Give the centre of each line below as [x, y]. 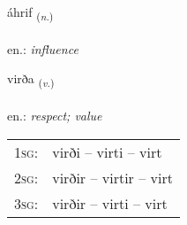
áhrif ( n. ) [30, 13]
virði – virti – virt [107, 151]
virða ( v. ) [31, 80]
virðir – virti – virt [110, 203]
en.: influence [43, 48]
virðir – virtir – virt [112, 177]
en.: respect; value [55, 116]
